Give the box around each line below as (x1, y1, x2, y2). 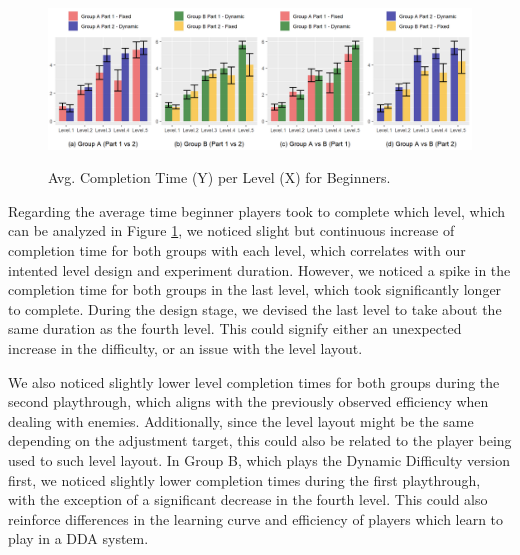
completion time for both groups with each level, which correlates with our (8, 239, 466, 260)
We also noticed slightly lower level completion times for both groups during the (8, 371, 500, 392)
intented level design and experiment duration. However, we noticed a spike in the (8, 259, 511, 280)
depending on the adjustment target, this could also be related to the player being (8, 430, 512, 451)
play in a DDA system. (8, 528, 149, 549)
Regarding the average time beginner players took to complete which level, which (8, 200, 505, 221)
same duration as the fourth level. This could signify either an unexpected (8, 318, 462, 339)
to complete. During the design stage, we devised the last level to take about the (8, 298, 502, 319)
